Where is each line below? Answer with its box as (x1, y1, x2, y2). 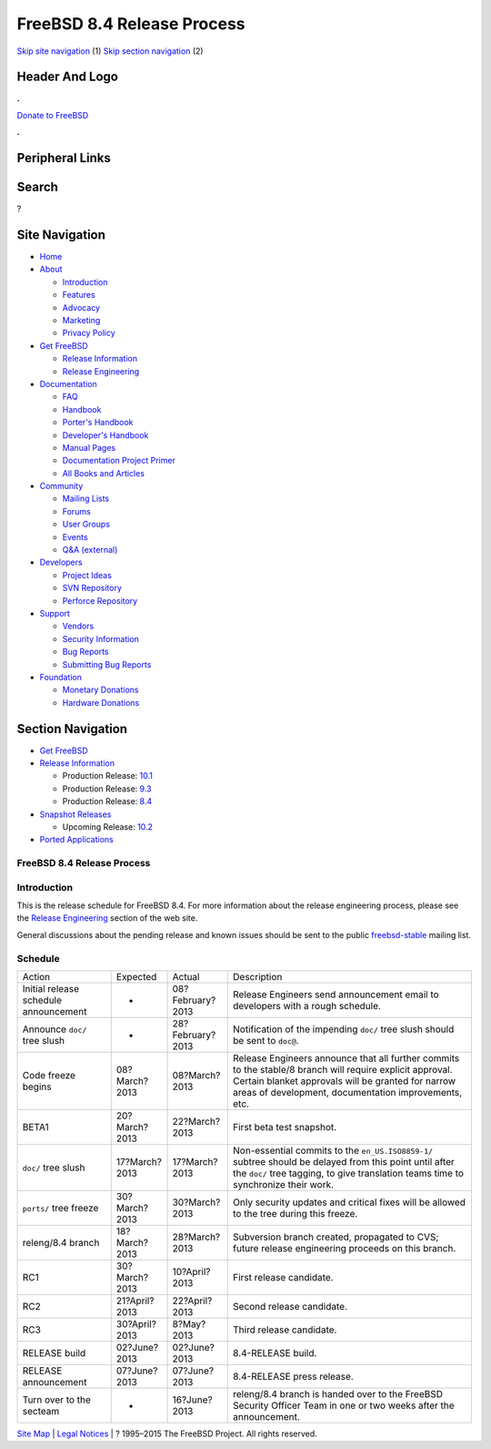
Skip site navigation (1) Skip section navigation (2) (16, 46, 204, 56)
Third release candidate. (233, 1323, 337, 1336)
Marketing (62, 315, 101, 326)
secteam (22, 1405, 60, 1417)
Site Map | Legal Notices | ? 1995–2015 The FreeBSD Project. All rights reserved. (16, 1428, 317, 1439)
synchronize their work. (233, 1179, 335, 1190)
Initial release (22, 983, 80, 995)
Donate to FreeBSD (16, 109, 89, 120)
